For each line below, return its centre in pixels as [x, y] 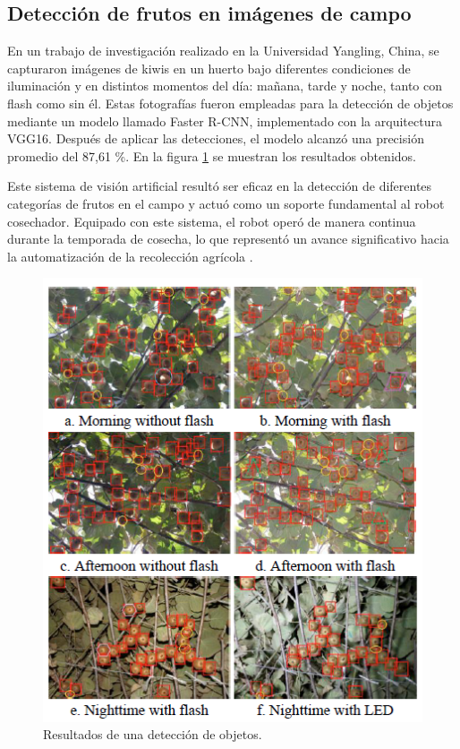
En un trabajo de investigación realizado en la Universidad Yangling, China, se [223, 51]
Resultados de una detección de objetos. [153, 734]
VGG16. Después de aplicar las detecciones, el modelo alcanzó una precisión [216, 138]
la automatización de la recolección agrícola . [130, 256]
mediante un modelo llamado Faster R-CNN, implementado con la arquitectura [225, 121]
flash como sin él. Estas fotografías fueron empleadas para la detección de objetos [230, 103]
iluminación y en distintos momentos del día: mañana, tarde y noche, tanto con [225, 86]
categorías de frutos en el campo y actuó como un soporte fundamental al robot [226, 203]
